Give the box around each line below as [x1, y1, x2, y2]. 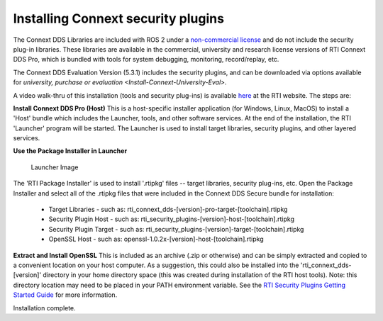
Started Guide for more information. [13, 291, 118, 299]
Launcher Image [30, 163, 79, 171]
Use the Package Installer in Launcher [13, 147, 128, 155]
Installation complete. [13, 303, 76, 312]
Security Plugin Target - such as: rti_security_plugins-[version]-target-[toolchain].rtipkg [48, 225, 304, 233]
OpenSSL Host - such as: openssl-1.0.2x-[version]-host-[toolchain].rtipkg [48, 235, 264, 244]
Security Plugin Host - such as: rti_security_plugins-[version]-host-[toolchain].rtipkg [48, 215, 294, 223]
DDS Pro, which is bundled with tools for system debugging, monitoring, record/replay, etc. [13, 55, 279, 64]
